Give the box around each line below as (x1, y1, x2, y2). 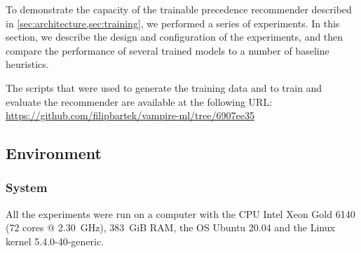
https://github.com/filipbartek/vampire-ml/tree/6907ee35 (6, 108, 254, 123)
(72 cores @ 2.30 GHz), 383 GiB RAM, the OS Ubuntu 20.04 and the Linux (6, 220, 335, 235)
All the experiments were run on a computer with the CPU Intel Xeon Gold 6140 (6, 206, 355, 221)
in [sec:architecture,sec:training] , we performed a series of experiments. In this (6, 15, 340, 30)
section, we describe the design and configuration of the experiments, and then (6, 29, 343, 44)
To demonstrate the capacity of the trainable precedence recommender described (6, 2, 352, 16)
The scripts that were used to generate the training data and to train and (6, 80, 322, 95)
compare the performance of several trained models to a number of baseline (6, 43, 329, 57)
